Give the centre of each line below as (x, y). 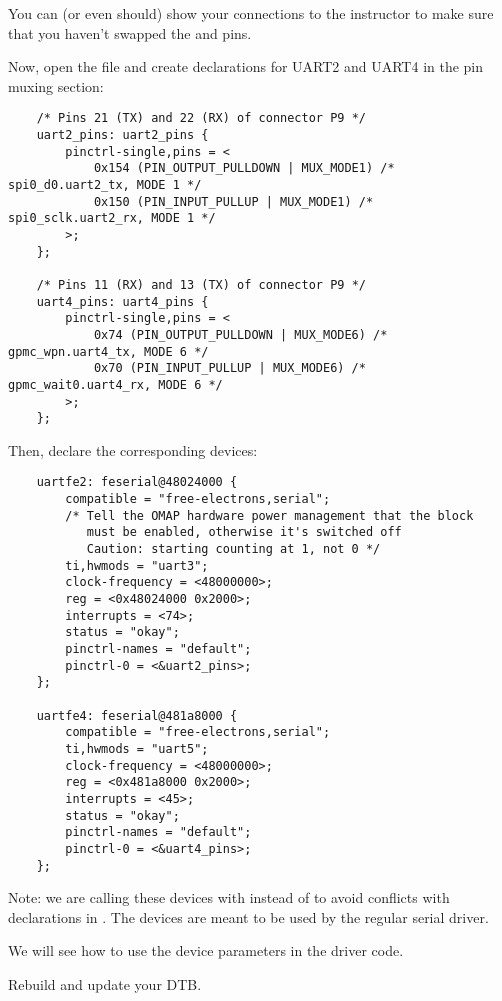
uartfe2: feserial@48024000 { (137, 482)
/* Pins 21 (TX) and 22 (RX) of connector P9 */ (201, 118)
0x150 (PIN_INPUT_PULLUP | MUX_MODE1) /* (233, 201)
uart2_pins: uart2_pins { (122, 135)
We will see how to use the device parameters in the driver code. (206, 950)
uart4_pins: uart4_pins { (122, 301)
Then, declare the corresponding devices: (133, 449)
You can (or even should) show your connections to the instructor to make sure (251, 13)
